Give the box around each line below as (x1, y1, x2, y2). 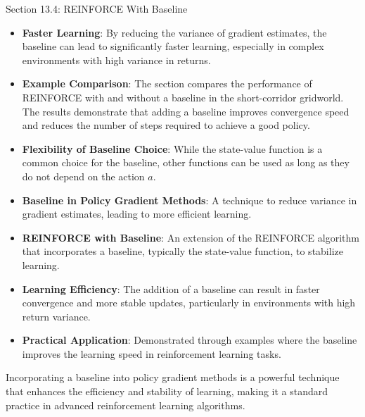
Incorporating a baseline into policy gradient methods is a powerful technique (6, 370, 340, 385)
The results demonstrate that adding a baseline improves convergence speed (22, 104, 350, 118)
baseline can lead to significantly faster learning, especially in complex (22, 39, 324, 54)
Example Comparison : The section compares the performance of (22, 76, 312, 91)
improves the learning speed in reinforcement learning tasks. (22, 346, 281, 361)
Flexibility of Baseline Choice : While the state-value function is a (22, 141, 323, 156)
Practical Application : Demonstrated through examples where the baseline (22, 332, 357, 347)
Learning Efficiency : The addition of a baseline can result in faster (22, 281, 320, 296)
